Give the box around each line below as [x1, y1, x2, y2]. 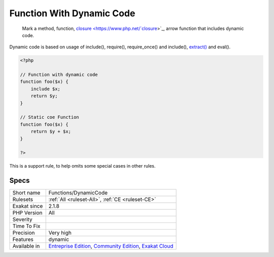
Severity [12, 216, 32, 223]
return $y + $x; [30, 128, 71, 135]
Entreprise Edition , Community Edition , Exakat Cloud [48, 243, 174, 250]
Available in [12, 243, 40, 250]
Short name [12, 189, 41, 197]
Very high [48, 229, 72, 236]
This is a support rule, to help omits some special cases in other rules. [9, 163, 156, 169]
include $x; [30, 86, 61, 91]
